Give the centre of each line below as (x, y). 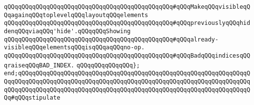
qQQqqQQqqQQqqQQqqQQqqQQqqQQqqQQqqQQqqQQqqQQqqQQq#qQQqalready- (111, 39)
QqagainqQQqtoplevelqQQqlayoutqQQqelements (76, 15)
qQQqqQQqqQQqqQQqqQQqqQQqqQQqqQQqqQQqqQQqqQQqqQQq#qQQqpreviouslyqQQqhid (127, 23)
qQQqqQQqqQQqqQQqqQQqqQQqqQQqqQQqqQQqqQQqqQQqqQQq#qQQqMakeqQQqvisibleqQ (127, 7)
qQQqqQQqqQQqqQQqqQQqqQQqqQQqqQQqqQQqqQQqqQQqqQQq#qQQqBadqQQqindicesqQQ (127, 55)
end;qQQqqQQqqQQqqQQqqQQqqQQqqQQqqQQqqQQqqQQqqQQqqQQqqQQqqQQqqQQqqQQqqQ (127, 73)
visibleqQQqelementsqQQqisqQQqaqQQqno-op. (74, 48)
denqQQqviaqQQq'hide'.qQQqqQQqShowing (67, 31)
